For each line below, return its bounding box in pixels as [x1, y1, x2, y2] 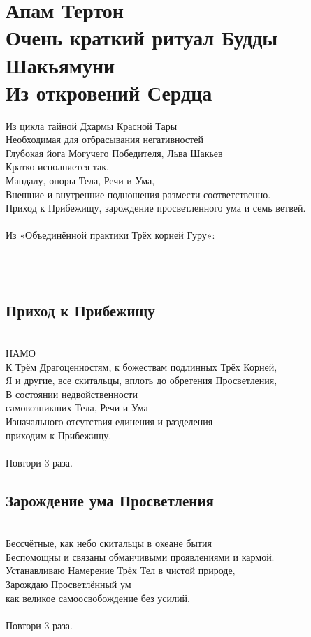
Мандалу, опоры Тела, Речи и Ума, [6, 173, 155, 188]
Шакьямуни [6, 50, 115, 79]
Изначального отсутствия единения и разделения [6, 413, 213, 428]
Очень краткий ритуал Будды [6, 23, 278, 52]
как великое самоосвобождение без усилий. [6, 590, 190, 605]
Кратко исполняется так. [6, 159, 110, 174]
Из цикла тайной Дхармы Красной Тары [6, 118, 178, 133]
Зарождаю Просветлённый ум [6, 576, 131, 591]
